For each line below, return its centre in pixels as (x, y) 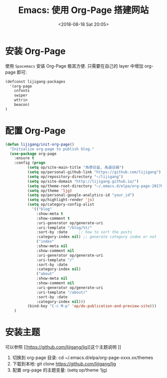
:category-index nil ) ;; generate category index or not (96, 237)
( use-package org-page (33, 154)
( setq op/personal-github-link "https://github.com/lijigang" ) (94, 172)
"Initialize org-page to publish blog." (52, 149)
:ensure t (24, 158)
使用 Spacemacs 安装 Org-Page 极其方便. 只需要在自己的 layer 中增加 (74, 66)
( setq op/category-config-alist (61, 204)
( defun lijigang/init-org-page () (40, 144)
